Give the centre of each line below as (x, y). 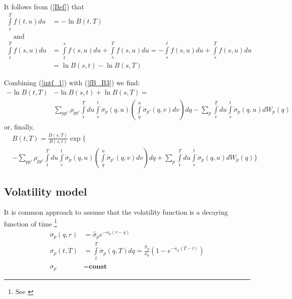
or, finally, (19, 126)
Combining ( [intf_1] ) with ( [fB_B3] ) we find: (72, 82)
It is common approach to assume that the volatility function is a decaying (116, 212)
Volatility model (45, 191)
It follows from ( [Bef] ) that (44, 6)
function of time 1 (31, 223)
